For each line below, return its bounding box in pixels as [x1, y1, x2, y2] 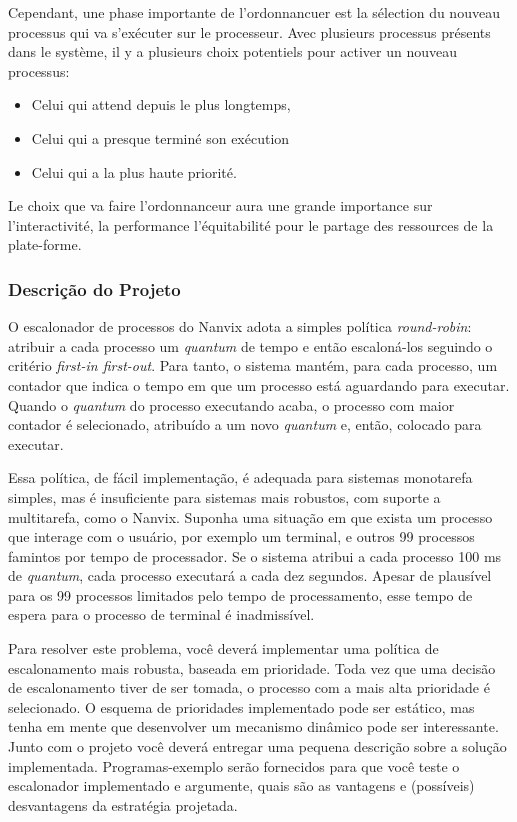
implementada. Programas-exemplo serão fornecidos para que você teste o [8, 755, 460, 776]
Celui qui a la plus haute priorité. [31, 161, 237, 182]
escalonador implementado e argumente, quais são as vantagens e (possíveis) [8, 775, 475, 796]
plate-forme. [8, 234, 82, 255]
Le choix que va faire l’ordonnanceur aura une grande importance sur [8, 195, 433, 216]
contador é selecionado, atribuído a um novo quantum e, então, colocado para [8, 414, 482, 435]
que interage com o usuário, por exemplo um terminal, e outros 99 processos [8, 526, 475, 547]
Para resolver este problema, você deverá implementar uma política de [8, 638, 439, 659]
